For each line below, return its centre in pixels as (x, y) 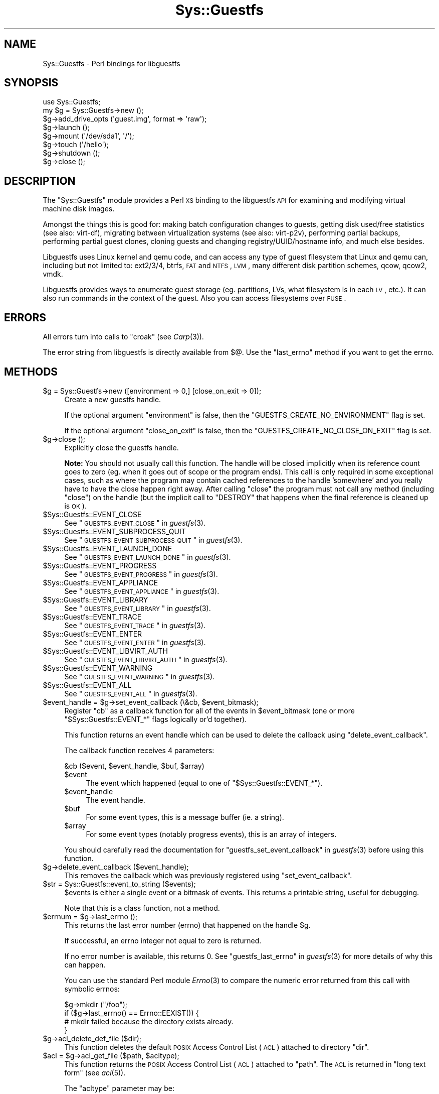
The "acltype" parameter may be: (119, 1088)
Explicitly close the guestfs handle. (122, 447)
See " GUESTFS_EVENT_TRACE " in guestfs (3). (135, 625)
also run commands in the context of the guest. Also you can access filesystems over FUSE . (194, 298)
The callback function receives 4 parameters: (139, 750)
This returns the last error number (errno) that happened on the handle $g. (187, 925)
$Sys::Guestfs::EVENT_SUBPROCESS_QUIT (114, 531)
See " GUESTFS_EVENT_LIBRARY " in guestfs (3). (138, 608)
